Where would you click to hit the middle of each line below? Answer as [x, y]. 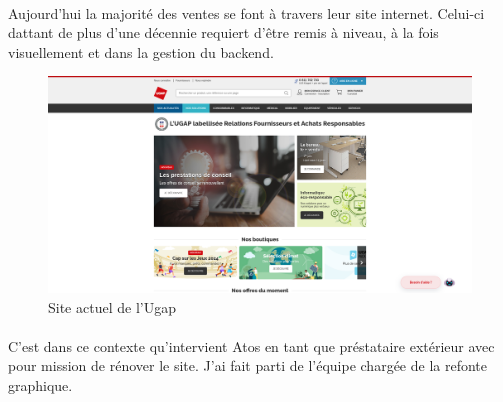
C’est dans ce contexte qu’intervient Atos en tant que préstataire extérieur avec [251, 345]
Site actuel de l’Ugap [112, 306]
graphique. [40, 384]
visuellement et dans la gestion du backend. [141, 51]
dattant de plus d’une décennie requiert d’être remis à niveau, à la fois [223, 32]
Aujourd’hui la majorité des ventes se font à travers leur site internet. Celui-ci [246, 12]
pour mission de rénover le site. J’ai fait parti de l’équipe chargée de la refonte [247, 365]
